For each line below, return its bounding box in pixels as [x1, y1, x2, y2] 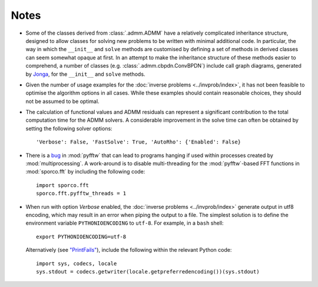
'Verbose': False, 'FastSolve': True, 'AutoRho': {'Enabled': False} [36, 139, 241, 145]
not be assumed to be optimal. [25, 98, 100, 105]
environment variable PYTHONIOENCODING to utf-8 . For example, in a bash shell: [25, 219, 224, 226]
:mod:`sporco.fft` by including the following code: [25, 168, 145, 175]
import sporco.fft [36, 182, 90, 188]
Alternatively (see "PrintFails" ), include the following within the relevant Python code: [25, 246, 232, 253]
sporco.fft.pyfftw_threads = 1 [36, 190, 127, 197]
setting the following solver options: [25, 125, 112, 132]
